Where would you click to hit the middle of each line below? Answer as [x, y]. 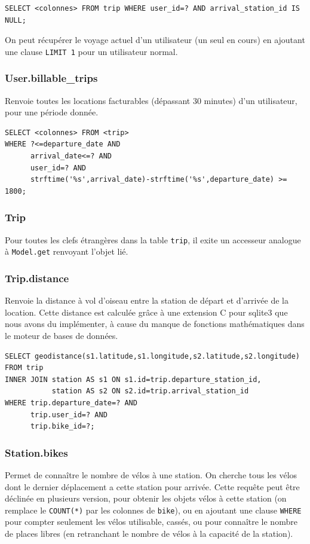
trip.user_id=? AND [69, 415]
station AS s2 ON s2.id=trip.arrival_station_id [150, 391]
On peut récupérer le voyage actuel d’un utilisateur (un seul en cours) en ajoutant [155, 40]
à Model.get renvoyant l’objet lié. [67, 251]
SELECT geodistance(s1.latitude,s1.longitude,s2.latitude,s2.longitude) [152, 356]
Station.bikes [36, 452]
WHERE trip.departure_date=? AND [71, 403]
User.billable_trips [51, 78]
